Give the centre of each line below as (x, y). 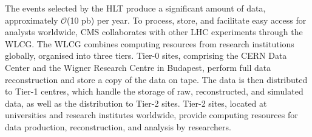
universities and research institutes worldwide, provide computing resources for (151, 115)
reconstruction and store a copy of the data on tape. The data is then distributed (156, 79)
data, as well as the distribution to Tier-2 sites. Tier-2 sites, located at (136, 103)
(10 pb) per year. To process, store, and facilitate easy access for (187, 20)
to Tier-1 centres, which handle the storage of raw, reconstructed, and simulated (154, 91)
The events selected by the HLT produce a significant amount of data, (135, 8)
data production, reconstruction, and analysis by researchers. (118, 126)
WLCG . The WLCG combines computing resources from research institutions (150, 43)
